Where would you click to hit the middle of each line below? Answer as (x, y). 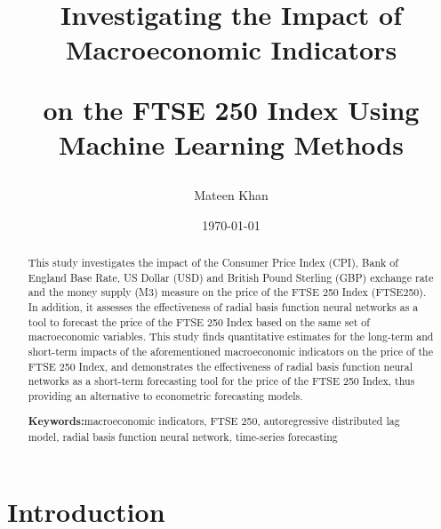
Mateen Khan (231, 194)
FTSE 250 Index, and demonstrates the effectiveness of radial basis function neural (220, 366)
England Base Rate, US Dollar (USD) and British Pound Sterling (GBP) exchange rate (231, 277)
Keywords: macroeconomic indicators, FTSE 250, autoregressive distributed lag (214, 421)
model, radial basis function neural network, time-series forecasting (183, 437)
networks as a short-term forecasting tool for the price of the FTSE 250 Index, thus (221, 381)
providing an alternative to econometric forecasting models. (165, 395)
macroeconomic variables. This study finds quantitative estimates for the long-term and (231, 337)
